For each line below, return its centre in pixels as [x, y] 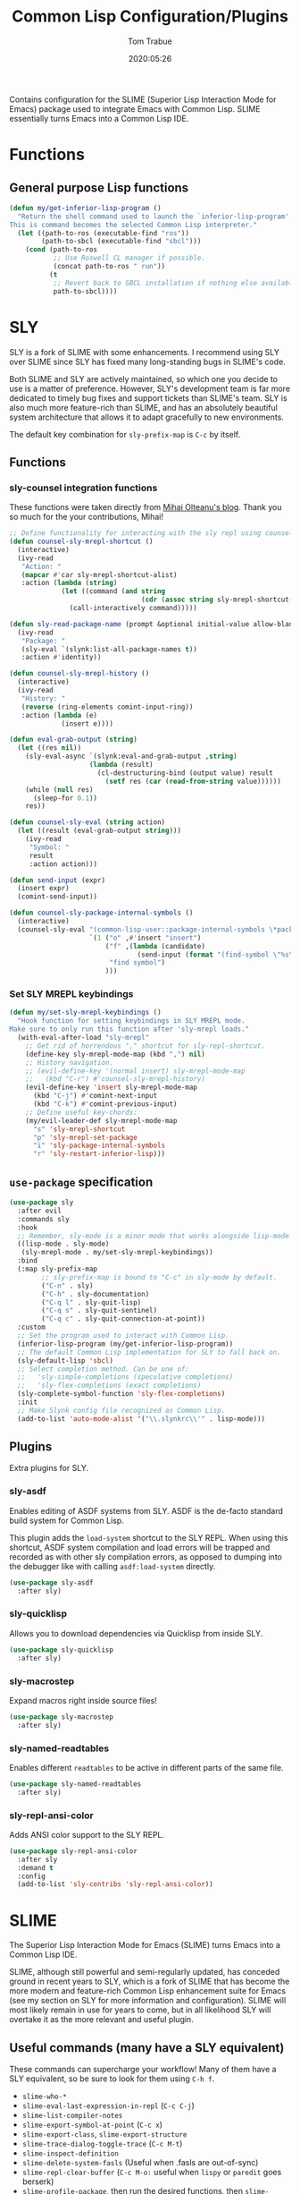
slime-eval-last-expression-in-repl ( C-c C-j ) [108, 2105]
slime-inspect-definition [70, 2154]
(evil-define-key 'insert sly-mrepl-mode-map [112, 1088]
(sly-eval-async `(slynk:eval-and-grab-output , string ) [132, 757]
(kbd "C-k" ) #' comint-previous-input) [105, 1104]
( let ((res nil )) [50, 748]
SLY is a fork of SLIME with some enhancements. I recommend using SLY [144, 352]
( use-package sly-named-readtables [75, 1784]
